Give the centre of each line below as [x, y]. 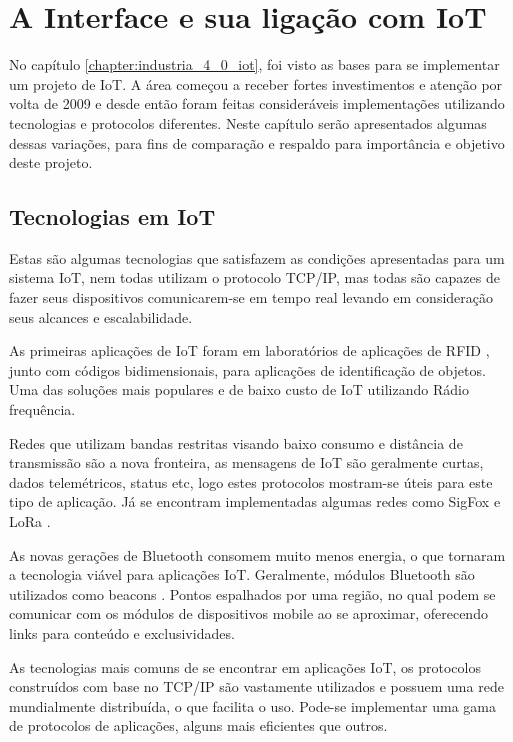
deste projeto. [51, 162]
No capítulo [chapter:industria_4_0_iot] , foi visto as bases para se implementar [254, 64]
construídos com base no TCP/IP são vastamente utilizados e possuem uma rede [256, 686]
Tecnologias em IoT [112, 216]
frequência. [42, 409]
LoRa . [30, 521]
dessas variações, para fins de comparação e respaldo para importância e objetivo [257, 142]
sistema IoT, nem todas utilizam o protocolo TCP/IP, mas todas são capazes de [254, 277]
